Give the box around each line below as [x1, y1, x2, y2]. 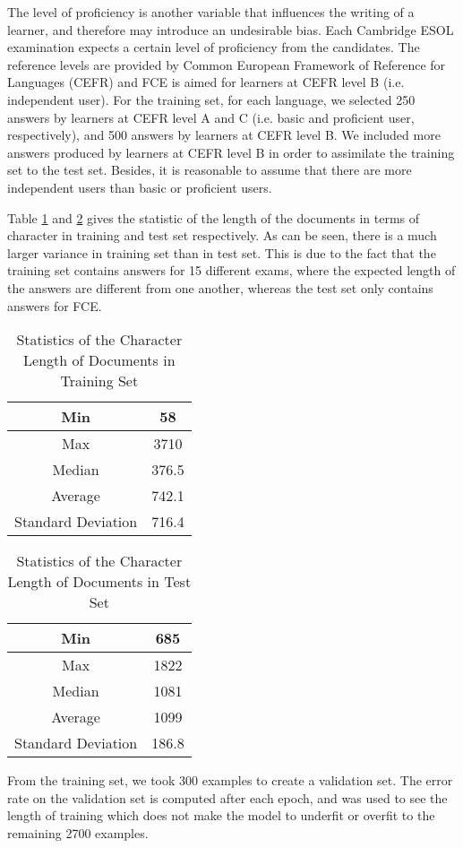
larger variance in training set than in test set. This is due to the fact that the [7, 243, 436, 262]
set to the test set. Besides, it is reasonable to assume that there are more [7, 160, 412, 179]
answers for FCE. [7, 296, 102, 315]
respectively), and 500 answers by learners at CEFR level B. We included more [7, 125, 441, 144]
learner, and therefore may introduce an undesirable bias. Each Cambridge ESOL [7, 20, 454, 39]
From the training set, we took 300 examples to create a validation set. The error [7, 771, 453, 790]
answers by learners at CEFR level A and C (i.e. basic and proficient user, [7, 108, 415, 126]
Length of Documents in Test [7, 571, 192, 593]
